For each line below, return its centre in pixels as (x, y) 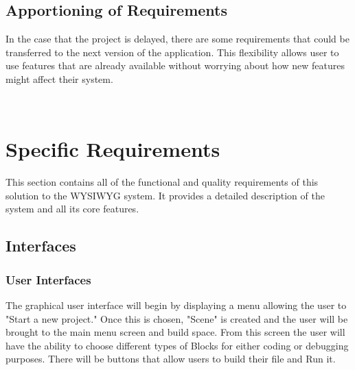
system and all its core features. (72, 209)
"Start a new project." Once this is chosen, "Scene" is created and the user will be (177, 318)
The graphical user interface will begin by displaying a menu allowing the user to (176, 305)
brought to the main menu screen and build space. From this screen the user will (175, 332)
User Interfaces (48, 279)
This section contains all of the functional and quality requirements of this (162, 182)
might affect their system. (59, 78)
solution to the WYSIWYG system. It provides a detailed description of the (165, 195)
